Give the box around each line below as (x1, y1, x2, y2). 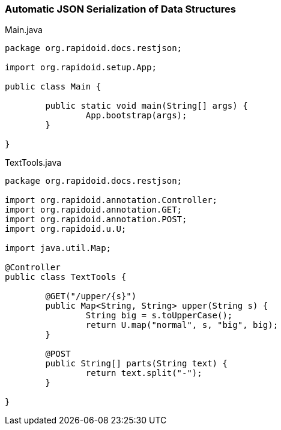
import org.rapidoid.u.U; (5, 224, 127, 234)
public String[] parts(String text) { (45, 359, 228, 369)
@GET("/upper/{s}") (45, 291, 137, 301)
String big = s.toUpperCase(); (85, 310, 233, 321)
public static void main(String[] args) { (45, 101, 248, 111)
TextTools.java (5, 157, 62, 168)
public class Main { (5, 82, 101, 92)
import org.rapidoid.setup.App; (5, 62, 157, 73)
